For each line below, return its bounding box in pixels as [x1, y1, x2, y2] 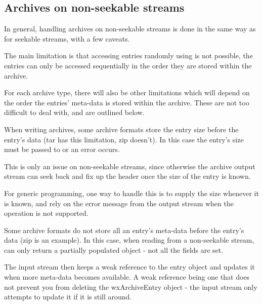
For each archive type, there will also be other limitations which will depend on [4, 87, 250, 98]
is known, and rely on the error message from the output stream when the [4, 198, 234, 208]
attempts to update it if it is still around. [4, 291, 132, 302]
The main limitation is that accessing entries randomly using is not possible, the [4, 50, 253, 61]
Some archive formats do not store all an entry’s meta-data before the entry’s [4, 224, 244, 235]
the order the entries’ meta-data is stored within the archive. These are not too [4, 97, 249, 107]
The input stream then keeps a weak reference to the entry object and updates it [4, 261, 255, 272]
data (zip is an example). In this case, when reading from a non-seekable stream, [4, 235, 254, 245]
